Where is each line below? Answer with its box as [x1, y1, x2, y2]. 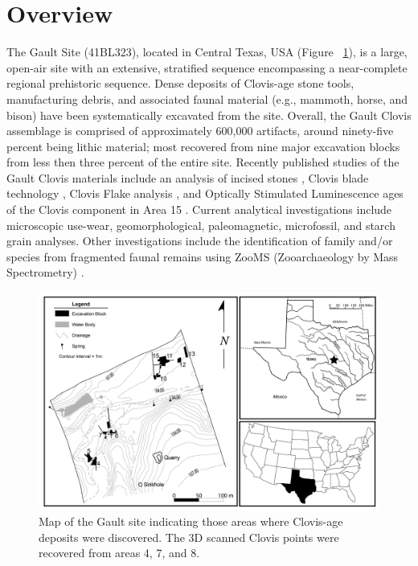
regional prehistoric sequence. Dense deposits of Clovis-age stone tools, [6, 75, 354, 92]
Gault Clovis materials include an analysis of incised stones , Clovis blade [6, 169, 369, 186]
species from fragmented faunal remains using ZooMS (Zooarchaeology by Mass [6, 248, 399, 265]
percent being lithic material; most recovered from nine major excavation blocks [6, 137, 400, 154]
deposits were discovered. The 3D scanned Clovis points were [39, 528, 339, 545]
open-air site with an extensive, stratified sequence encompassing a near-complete [6, 59, 408, 76]
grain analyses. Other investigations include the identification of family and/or [6, 232, 393, 249]
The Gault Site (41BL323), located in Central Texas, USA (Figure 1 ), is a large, [6, 43, 408, 60]
